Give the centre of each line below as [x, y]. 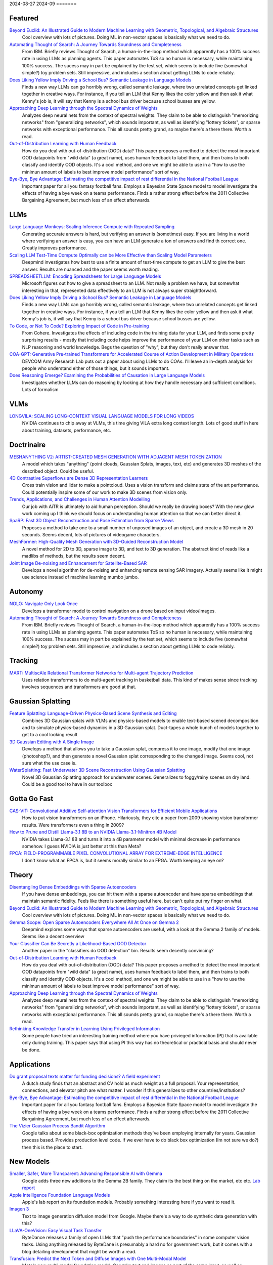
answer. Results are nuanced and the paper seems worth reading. [90, 269]
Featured [24, 18]
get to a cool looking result [50, 735]
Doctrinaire [27, 445]
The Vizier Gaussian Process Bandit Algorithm [57, 1126]
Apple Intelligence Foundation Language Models [60, 1195]
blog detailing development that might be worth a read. [79, 1251]
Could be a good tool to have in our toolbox [67, 784]
